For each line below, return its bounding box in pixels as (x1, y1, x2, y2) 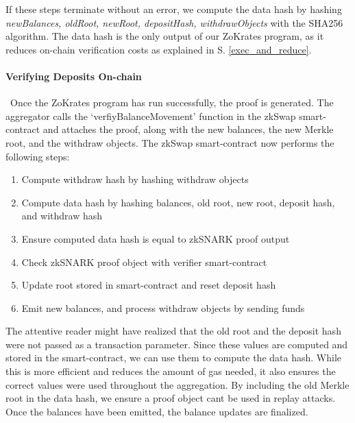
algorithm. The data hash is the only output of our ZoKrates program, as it (5, 29, 324, 43)
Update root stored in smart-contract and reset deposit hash (21, 278, 276, 292)
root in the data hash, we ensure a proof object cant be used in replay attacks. (5, 391, 336, 405)
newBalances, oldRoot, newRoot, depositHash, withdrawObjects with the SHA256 (5, 15, 343, 29)
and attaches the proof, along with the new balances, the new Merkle (42, 122, 334, 136)
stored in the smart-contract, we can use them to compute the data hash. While (5, 350, 341, 365)
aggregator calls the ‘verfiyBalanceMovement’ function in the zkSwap (5, 108, 296, 123)
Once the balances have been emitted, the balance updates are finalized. (5, 404, 308, 418)
